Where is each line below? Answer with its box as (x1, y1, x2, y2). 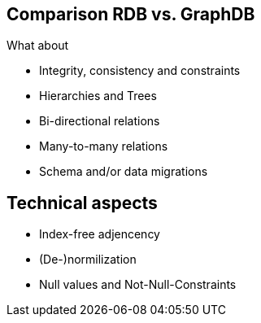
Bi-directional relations (39, 114, 160, 129)
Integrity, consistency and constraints (39, 63, 241, 78)
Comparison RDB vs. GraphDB (7, 4, 255, 24)
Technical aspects (7, 192, 158, 213)
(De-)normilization (39, 252, 137, 267)
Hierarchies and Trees (39, 89, 157, 103)
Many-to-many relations (39, 139, 168, 154)
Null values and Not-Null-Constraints (39, 277, 237, 292)
